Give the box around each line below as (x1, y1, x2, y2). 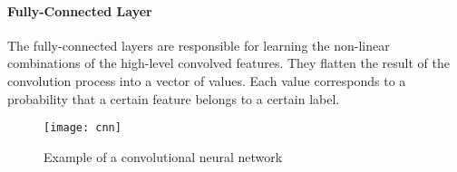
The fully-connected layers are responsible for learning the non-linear (7, 35, 390, 54)
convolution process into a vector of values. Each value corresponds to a (7, 71, 406, 90)
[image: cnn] (44, 121, 122, 135)
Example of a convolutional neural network (44, 147, 283, 166)
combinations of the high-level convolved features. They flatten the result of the (7, 53, 450, 72)
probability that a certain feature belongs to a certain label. (7, 89, 340, 108)
